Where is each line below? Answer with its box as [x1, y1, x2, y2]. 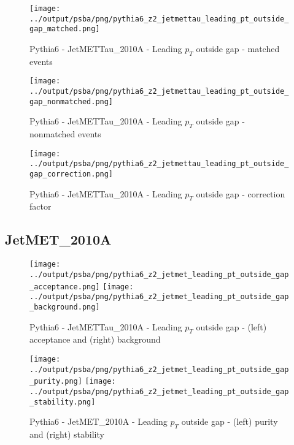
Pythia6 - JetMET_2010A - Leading [29, 415, 168, 428]
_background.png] [29, 302, 100, 311]
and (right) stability [29, 428, 104, 441]
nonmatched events [29, 127, 101, 140]
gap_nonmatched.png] [29, 97, 114, 106]
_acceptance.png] [29, 282, 100, 291]
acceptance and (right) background [29, 333, 161, 346]
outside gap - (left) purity [181, 415, 278, 428]
